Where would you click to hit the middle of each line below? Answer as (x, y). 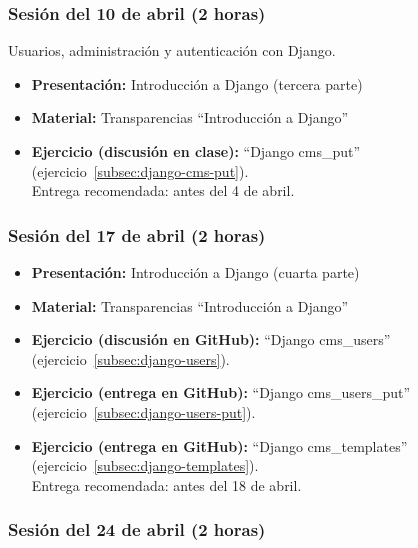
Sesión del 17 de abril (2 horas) (137, 234)
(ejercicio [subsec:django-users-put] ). (143, 411)
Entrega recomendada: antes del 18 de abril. (166, 484)
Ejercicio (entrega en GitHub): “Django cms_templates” (219, 445)
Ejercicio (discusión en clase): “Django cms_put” (196, 151)
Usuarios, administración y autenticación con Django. (172, 50)
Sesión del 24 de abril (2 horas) (137, 529)
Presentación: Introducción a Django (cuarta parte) (195, 272)
